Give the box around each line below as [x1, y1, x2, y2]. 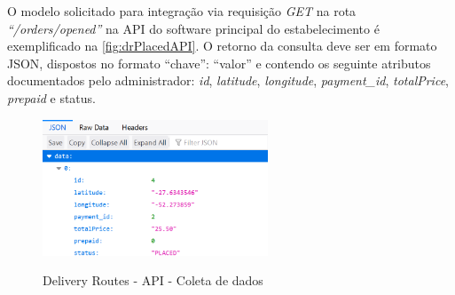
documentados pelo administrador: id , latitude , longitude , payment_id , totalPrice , [7, 71, 449, 90]
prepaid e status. [7, 88, 96, 107]
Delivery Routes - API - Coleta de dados [43, 271, 263, 290]
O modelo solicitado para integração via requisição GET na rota [7, 2, 357, 20]
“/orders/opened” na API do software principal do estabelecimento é [7, 19, 380, 37]
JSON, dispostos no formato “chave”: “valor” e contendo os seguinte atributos [7, 53, 431, 72]
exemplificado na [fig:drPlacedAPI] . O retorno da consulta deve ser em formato [7, 36, 437, 55]
